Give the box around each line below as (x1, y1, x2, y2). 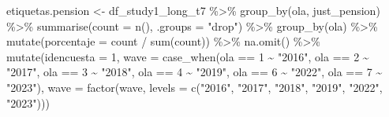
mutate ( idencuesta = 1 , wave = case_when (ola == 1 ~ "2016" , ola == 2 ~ (6, 48, 369, 64)
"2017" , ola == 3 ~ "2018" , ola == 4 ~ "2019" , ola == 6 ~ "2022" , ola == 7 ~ (6, 64, 383, 80)
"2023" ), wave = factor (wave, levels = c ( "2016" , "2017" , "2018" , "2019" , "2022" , (6, 79, 383, 95)
